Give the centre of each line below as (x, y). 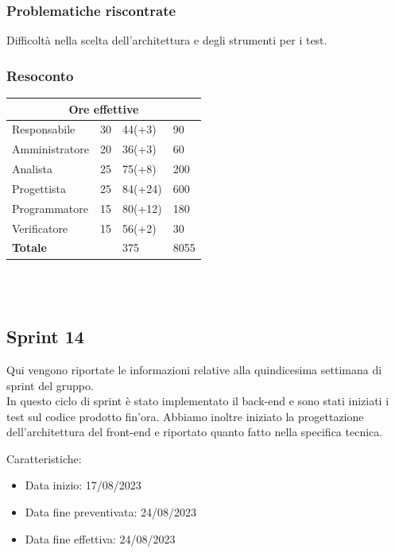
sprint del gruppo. (50, 385)
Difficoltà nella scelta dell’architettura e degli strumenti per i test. (167, 40)
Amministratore (50, 149)
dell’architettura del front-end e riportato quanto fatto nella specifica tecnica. (195, 432)
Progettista (39, 188)
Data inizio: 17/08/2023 (83, 485)
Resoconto (40, 75)
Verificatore (40, 228)
